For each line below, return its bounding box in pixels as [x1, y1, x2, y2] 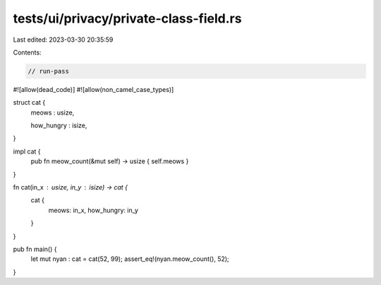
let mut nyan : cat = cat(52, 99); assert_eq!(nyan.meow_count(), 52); [30, 255, 229, 263]
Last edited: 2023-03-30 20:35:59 [13, 35, 114, 44]
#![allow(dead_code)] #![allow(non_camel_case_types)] [13, 85, 174, 93]
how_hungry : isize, [30, 121, 87, 130]
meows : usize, [30, 108, 75, 117]
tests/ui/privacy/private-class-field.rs [13, 11, 242, 26]
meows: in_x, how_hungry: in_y [48, 206, 139, 214]
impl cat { [13, 147, 42, 156]
